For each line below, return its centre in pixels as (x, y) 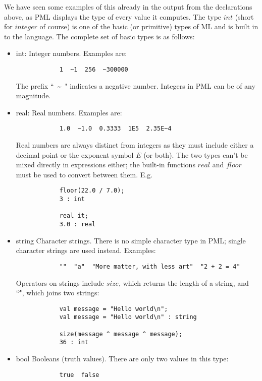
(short (244, 16)
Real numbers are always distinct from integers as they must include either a (135, 145)
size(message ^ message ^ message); (121, 334)
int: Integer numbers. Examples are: (71, 53)
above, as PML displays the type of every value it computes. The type (113, 16)
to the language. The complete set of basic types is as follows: (99, 36)
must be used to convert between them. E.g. (84, 174)
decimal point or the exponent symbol (75, 154)
